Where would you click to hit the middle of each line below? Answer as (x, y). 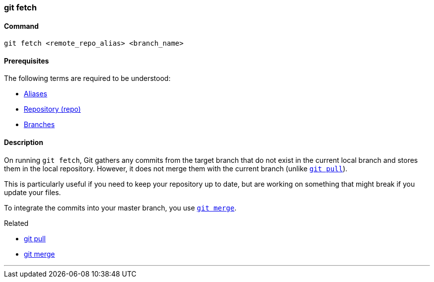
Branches (39, 125)
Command (22, 26)
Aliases (36, 94)
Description (24, 142)
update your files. (32, 192)
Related (16, 223)
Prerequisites (27, 61)
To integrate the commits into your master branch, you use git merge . (120, 208)
